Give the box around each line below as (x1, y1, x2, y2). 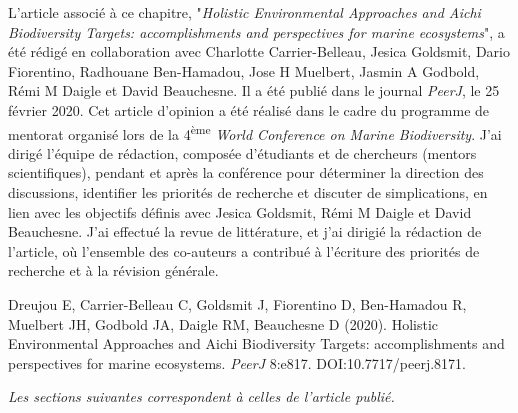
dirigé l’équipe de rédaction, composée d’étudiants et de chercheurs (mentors (8, 142, 477, 163)
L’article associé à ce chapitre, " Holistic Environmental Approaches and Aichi (8, 2, 481, 22)
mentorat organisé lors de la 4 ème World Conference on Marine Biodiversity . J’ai (8, 120, 502, 144)
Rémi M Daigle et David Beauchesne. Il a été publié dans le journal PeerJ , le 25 (8, 80, 500, 101)
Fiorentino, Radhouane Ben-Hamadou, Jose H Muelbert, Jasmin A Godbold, (8, 60, 480, 81)
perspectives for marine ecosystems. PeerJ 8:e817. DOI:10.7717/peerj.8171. (8, 352, 466, 373)
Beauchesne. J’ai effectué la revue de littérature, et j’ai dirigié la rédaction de (8, 221, 482, 242)
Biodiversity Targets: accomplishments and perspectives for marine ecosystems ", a (8, 21, 505, 42)
